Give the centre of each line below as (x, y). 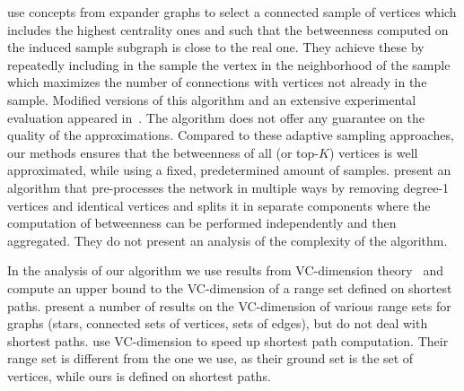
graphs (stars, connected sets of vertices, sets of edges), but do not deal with (218, 323)
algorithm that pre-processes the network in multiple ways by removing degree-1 (228, 187)
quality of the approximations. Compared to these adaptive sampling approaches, (231, 135)
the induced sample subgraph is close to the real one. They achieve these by (216, 47)
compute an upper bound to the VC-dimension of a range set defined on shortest (230, 287)
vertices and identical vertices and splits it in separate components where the (219, 205)
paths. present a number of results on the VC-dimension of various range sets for (229, 305)
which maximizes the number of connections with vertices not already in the (217, 82)
